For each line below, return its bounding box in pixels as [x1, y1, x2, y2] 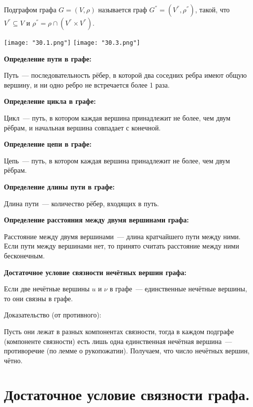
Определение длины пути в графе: [4, 182, 115, 191]
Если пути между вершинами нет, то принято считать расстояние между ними [4, 241, 239, 251]
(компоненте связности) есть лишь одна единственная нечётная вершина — [4, 336, 232, 346]
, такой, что [195, 4, 230, 14]
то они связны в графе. [4, 293, 73, 303]
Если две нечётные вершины [4, 283, 90, 294]
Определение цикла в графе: [4, 96, 96, 106]
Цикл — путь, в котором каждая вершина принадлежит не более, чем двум [4, 113, 231, 123]
